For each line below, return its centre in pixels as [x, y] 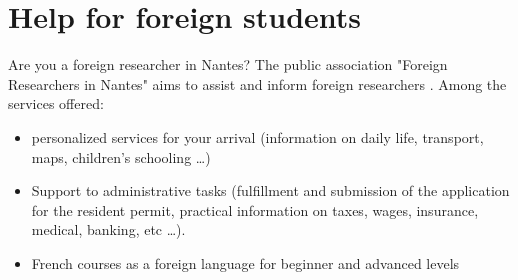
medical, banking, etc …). [108, 229]
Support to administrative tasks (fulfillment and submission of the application [270, 190]
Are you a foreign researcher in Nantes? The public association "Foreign [228, 64]
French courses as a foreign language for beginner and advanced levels [245, 262]
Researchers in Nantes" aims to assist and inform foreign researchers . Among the [257, 83]
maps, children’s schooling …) [121, 156]
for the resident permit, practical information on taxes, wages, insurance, [255, 209]
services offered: [56, 103]
